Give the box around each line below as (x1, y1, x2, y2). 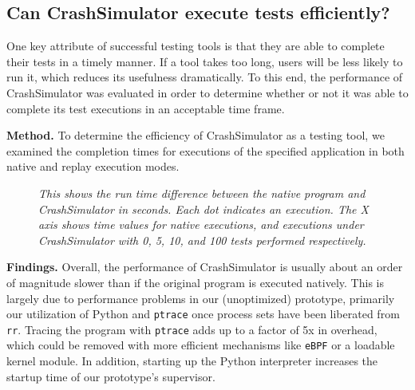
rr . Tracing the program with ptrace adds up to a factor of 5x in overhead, (6, 321, 377, 337)
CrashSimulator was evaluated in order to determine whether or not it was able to (6, 84, 409, 100)
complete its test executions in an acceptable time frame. (6, 100, 285, 116)
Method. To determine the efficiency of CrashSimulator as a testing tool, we (6, 127, 385, 144)
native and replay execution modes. (6, 158, 180, 175)
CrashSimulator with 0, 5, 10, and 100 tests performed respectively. (38, 231, 366, 248)
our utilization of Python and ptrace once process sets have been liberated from (6, 305, 400, 322)
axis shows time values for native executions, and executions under (38, 216, 364, 233)
